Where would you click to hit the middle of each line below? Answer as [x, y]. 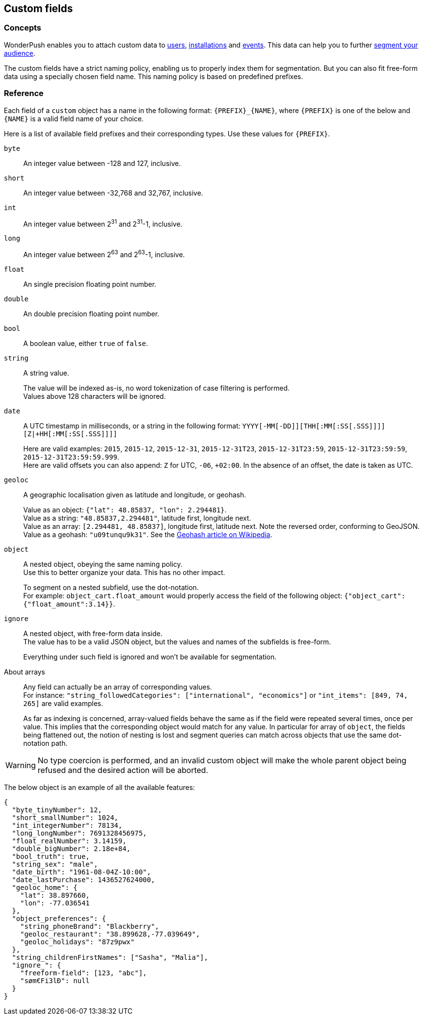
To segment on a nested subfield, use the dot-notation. [111, 587]
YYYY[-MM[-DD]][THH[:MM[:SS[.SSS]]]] [314, 426]
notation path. [46, 743]
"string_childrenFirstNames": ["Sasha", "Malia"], [110, 957]
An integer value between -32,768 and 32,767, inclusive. [113, 193]
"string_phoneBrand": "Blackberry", [90, 926]
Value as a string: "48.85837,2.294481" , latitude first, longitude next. [137, 518]
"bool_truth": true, [51, 856]
